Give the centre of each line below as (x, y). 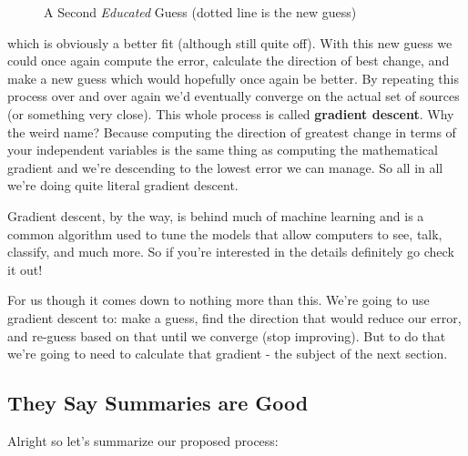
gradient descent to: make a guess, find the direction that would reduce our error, (234, 317)
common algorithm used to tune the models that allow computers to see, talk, (225, 233)
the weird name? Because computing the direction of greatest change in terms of (232, 132)
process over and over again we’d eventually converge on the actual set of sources (234, 96)
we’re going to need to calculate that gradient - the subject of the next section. (228, 354)
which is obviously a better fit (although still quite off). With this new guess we (230, 42)
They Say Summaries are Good (158, 403)
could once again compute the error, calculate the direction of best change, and (229, 61)
